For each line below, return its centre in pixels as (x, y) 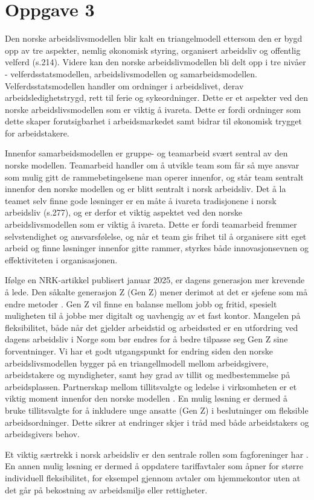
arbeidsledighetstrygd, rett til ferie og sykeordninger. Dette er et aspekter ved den (157, 98)
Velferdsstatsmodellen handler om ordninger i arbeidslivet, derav (124, 85)
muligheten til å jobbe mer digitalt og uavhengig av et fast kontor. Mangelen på (153, 316)
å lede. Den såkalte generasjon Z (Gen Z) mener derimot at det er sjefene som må (156, 292)
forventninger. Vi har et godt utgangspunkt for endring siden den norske (139, 351)
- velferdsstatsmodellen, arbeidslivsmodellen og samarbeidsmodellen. (131, 73)
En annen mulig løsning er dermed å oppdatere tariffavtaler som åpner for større (154, 466)
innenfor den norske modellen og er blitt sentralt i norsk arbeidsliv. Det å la (146, 189)
